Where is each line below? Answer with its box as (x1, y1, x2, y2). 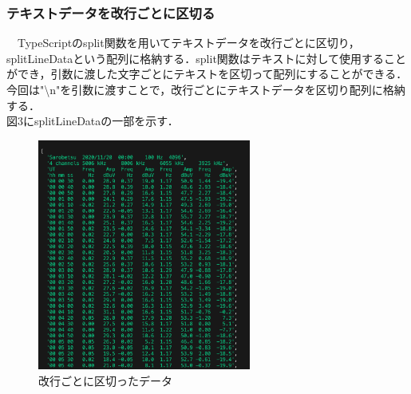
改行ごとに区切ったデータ (38, 372, 172, 388)
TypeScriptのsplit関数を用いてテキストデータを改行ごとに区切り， (17, 34, 360, 51)
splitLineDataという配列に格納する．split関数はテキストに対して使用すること (6, 49, 407, 66)
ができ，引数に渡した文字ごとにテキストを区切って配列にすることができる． (6, 65, 408, 82)
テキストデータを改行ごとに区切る (6, 2, 215, 22)
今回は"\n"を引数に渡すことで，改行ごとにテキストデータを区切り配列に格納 (6, 81, 405, 97)
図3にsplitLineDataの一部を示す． (6, 112, 179, 129)
